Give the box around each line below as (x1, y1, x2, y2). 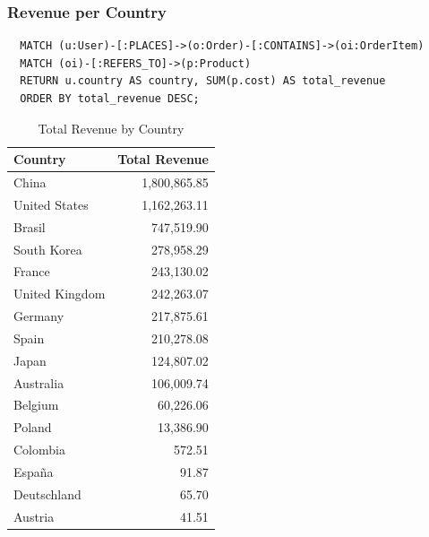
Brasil (13, 217, 46, 236)
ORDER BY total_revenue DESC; (20, 92, 200, 105)
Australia (13, 373, 64, 392)
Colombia (13, 440, 65, 459)
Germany (13, 307, 64, 325)
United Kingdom (13, 284, 106, 303)
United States (13, 195, 89, 213)
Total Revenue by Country (38, 118, 184, 137)
